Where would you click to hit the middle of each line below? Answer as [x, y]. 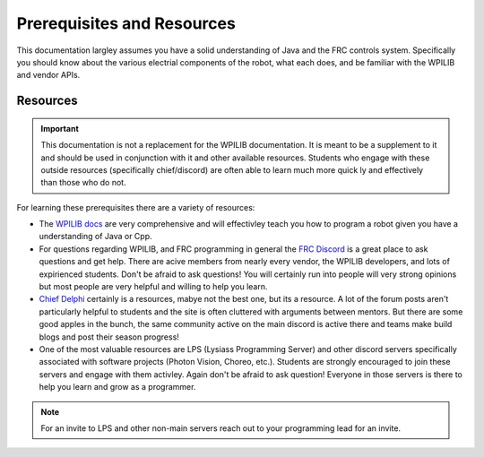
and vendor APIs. [48, 75]
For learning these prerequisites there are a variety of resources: [136, 207]
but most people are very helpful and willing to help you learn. [153, 287]
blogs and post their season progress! [109, 337]
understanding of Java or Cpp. [95, 237]
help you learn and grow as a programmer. [117, 387]
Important [60, 128]
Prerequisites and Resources [126, 23]
